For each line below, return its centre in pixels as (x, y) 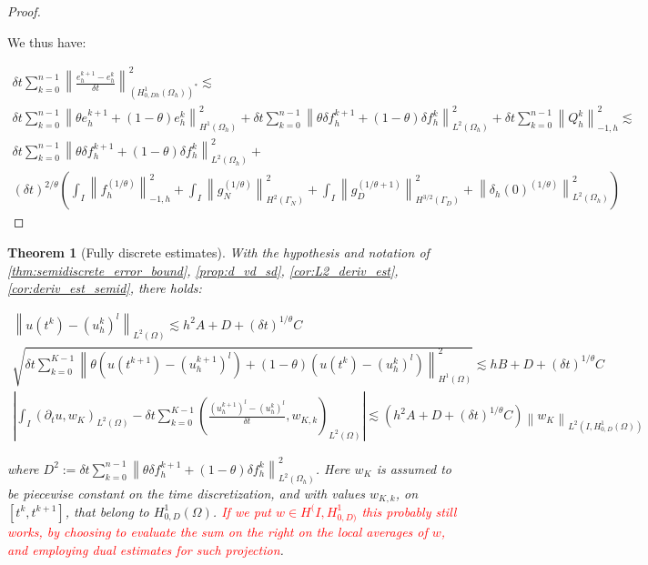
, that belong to (107, 511)
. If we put (242, 511)
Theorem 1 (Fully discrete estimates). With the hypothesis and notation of (218, 252)
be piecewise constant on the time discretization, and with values (187, 493)
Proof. (24, 11)
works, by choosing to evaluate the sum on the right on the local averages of (218, 531)
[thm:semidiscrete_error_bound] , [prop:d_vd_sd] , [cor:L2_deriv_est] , (203, 270)
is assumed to (414, 468)
